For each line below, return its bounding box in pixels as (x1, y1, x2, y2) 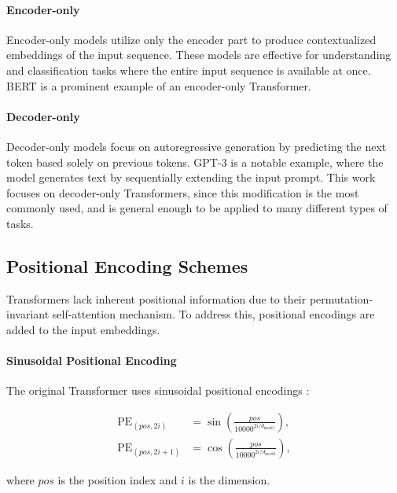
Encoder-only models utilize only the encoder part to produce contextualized (6, 31, 377, 47)
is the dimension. (188, 471, 270, 487)
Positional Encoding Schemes (6, 253, 248, 278)
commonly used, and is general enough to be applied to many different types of (6, 200, 388, 216)
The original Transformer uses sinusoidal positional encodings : (6, 382, 310, 399)
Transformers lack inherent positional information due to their (6, 290, 307, 307)
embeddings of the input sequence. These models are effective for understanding (6, 46, 391, 63)
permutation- (309, 290, 373, 307)
